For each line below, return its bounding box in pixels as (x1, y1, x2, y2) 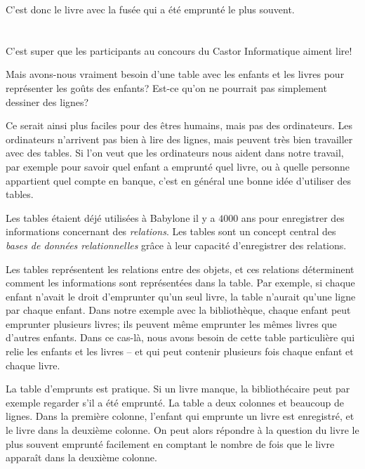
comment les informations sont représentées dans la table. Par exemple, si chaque (6, 275, 355, 290)
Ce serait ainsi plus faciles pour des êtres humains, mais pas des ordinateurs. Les (6, 118, 352, 133)
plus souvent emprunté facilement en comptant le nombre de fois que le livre (6, 436, 335, 451)
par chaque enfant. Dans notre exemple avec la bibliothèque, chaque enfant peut (6, 303, 351, 317)
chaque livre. (6, 357, 60, 372)
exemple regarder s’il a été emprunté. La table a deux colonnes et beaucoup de (6, 395, 344, 409)
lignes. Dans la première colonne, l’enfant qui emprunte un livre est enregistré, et (6, 409, 354, 423)
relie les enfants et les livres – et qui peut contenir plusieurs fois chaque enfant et (6, 344, 354, 359)
